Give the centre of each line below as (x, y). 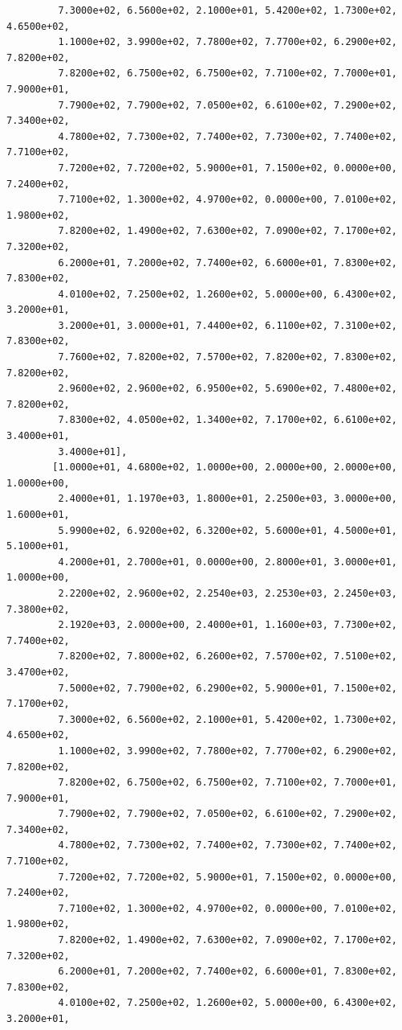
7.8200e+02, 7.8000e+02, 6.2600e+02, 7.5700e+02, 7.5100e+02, (227, 657)
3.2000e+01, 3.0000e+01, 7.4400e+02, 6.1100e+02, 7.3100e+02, (227, 325)
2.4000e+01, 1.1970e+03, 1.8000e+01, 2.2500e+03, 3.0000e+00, (227, 499)
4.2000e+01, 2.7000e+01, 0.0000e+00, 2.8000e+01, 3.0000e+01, (227, 562)
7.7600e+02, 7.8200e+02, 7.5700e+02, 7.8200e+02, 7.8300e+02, (227, 357)
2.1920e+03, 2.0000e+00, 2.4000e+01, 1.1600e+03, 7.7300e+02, (227, 625)
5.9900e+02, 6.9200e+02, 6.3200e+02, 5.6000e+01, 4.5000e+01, (227, 530)
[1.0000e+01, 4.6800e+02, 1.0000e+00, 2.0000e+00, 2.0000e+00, (225, 468)
